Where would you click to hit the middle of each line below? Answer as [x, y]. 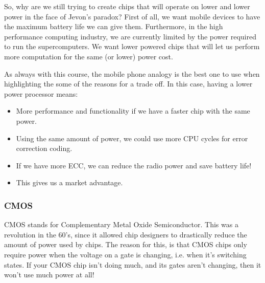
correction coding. [44, 148]
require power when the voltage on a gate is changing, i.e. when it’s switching [125, 254]
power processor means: [41, 93]
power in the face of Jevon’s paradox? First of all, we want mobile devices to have [132, 16]
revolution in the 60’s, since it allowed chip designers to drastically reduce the [126, 234]
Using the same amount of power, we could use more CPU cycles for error [132, 138]
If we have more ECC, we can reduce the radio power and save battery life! [134, 165]
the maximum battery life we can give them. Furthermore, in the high [114, 26]
